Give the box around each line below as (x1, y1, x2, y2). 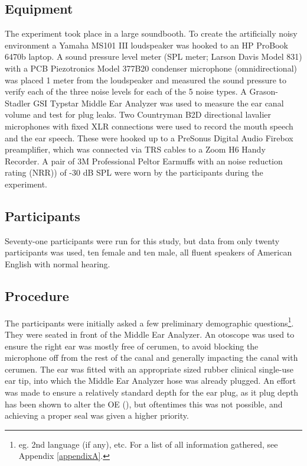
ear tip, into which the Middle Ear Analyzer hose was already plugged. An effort (5, 374, 296, 387)
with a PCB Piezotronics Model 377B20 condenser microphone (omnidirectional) (5, 62, 297, 74)
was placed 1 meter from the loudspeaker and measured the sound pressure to (5, 73, 287, 86)
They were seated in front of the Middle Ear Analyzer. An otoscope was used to (5, 328, 295, 340)
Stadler (5, 96, 31, 109)
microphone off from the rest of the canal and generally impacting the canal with (5, 351, 298, 364)
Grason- (249, 85, 278, 98)
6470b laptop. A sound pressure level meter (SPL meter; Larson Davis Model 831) (5, 50, 302, 63)
